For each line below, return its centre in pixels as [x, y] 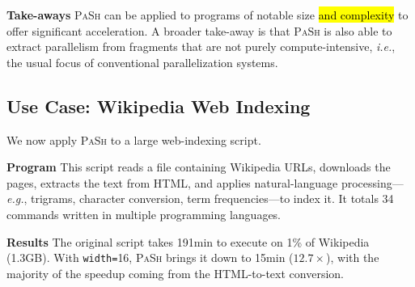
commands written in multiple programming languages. [144, 214]
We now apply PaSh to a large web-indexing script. [134, 139]
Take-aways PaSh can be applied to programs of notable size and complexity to [207, 15]
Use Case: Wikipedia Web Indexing [159, 106]
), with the [353, 257]
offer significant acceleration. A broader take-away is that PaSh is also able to [199, 30]
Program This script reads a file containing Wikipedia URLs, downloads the [199, 167]
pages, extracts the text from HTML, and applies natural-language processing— [205, 182]
